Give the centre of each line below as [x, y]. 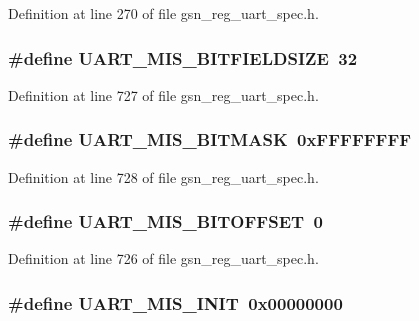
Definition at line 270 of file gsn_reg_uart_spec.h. [163, 13]
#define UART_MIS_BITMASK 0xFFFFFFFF [210, 139]
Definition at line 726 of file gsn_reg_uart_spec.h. [163, 258]
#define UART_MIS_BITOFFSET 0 [165, 221]
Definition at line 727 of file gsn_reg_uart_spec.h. [163, 94]
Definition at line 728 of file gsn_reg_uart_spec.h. [163, 176]
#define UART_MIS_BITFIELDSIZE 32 [183, 57]
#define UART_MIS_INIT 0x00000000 [175, 302]
